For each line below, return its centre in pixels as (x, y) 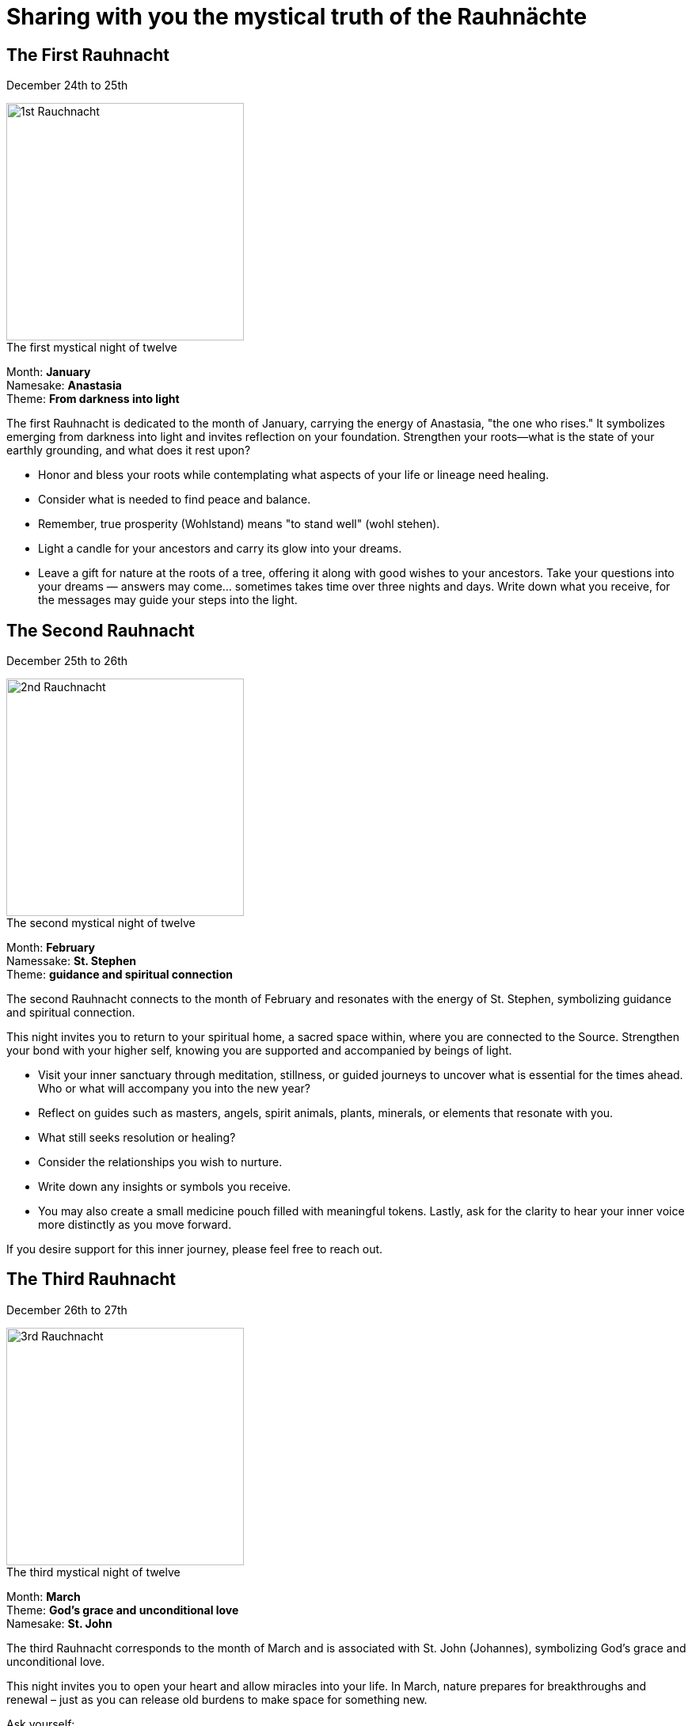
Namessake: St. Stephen (71, 961)
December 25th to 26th (67, 661)
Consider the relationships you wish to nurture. (160, 1162)
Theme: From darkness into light (93, 399)
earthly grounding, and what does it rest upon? (129, 451)
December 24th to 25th (67, 86)
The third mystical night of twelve (93, 1572)
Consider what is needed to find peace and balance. (175, 500)
